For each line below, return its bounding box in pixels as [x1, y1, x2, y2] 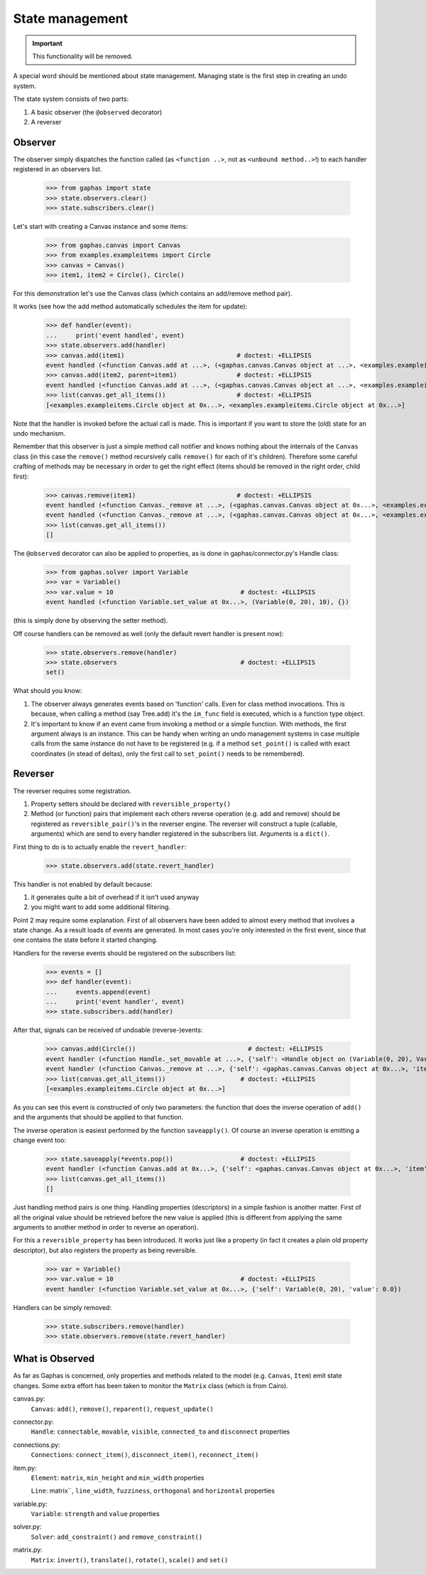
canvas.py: [13, 1394, 45, 1403]
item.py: [13, 1463, 37, 1472]
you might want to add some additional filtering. [31, 903, 170, 911]
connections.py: [13, 1440, 60, 1449]
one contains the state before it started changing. [13, 935, 158, 945]
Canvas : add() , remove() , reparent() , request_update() [31, 1404, 214, 1413]
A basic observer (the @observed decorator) [31, 107, 163, 117]
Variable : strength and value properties [31, 1510, 160, 1518]
